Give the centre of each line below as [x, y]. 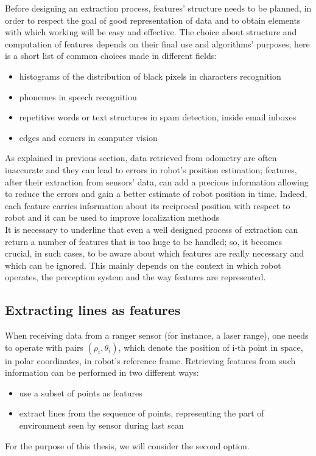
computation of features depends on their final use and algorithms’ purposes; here [157, 43]
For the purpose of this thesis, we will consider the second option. [127, 445]
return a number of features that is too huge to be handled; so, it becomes [144, 241]
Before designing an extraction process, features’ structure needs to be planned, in [158, 8]
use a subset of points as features [81, 392]
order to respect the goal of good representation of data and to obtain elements [153, 20]
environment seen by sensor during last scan [101, 425]
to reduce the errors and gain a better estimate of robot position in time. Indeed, [156, 194]
